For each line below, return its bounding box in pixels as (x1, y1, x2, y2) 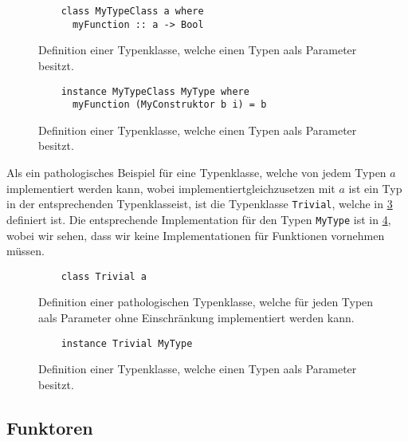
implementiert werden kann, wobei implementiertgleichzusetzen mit (6, 179, 335, 196)
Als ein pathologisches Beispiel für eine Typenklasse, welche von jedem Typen (6, 164, 386, 180)
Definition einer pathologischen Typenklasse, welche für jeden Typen (38, 293, 374, 310)
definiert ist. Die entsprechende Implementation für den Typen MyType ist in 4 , (6, 211, 391, 227)
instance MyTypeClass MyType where (61, 85, 249, 97)
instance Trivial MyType (61, 337, 193, 349)
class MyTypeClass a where (61, 6, 204, 17)
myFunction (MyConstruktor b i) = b (72, 99, 267, 111)
